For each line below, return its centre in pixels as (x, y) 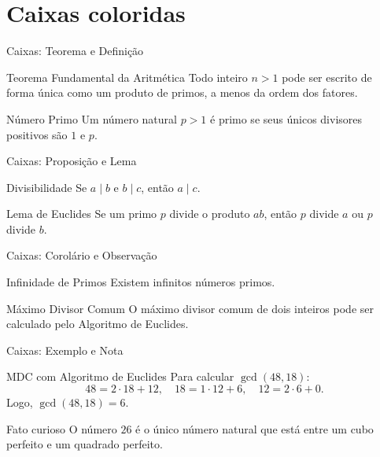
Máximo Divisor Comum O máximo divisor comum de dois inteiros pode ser (190, 308)
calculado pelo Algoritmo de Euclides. (98, 324)
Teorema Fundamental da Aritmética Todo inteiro (127, 77)
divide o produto (210, 214)
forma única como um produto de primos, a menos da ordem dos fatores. (182, 92)
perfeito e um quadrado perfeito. (85, 444)
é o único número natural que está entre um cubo (255, 428)
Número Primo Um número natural (92, 118)
